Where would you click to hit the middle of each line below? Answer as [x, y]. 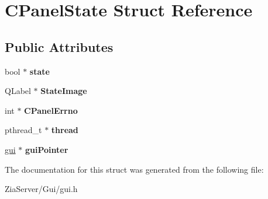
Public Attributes [59, 46]
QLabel [18, 91]
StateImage [64, 91]
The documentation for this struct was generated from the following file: [134, 169]
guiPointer [47, 149]
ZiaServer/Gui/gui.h [41, 189]
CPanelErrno [51, 110]
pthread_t [23, 130]
